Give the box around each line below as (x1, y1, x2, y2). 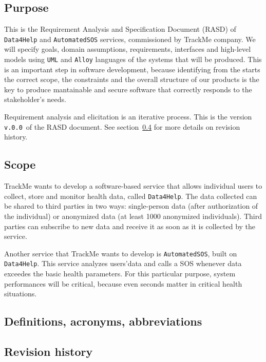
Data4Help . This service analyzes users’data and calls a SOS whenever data (4, 258, 242, 269)
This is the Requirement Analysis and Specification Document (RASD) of (4, 24, 236, 34)
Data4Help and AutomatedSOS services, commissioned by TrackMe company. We (4, 33, 256, 44)
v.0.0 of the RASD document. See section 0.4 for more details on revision (4, 121, 240, 132)
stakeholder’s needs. (4, 94, 66, 105)
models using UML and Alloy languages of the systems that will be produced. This (4, 54, 262, 65)
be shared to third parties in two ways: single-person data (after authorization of (4, 200, 258, 211)
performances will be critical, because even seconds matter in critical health (4, 278, 242, 289)
